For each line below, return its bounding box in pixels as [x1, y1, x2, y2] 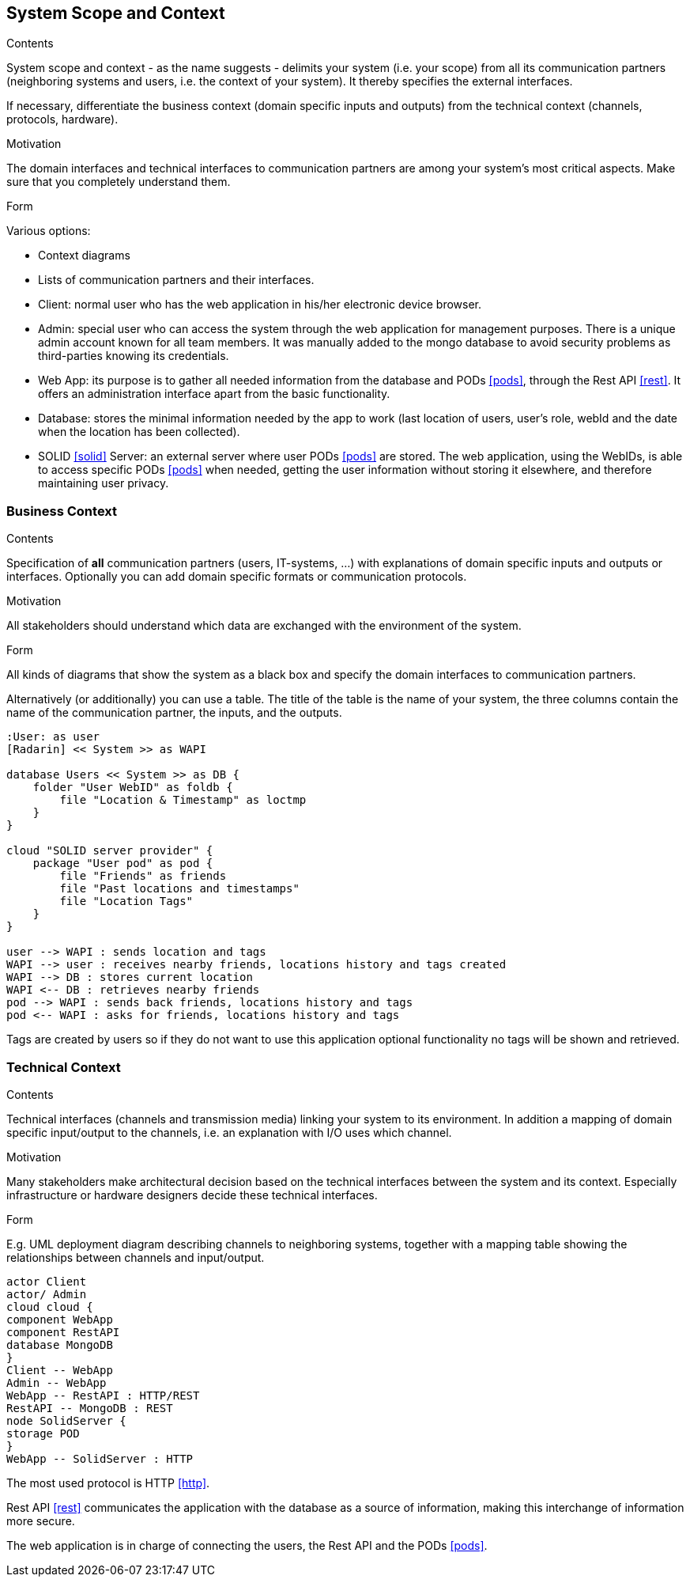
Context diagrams [38, 248, 130, 263]
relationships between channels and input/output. [6, 1250, 265, 1264]
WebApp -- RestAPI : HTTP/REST [6, 1388, 200, 1402]
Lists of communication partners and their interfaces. [38, 273, 315, 287]
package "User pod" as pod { [32, 857, 213, 870]
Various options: [6, 224, 91, 238]
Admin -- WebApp [6, 1376, 107, 1389]
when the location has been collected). [38, 425, 240, 439]
